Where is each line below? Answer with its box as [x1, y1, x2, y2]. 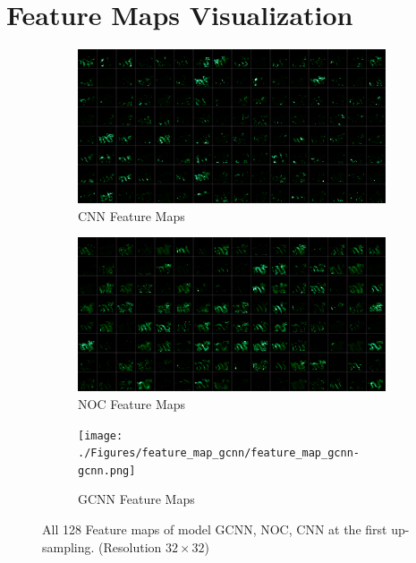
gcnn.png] [78, 464, 136, 477]
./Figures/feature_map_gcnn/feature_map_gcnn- [78, 447, 360, 460]
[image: [78, 429, 123, 442]
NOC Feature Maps [78, 394, 186, 413]
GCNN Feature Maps [78, 490, 195, 508]
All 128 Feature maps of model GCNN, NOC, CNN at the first [42, 520, 387, 539]
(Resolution [98, 537, 162, 556]
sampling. [42, 537, 95, 556]
